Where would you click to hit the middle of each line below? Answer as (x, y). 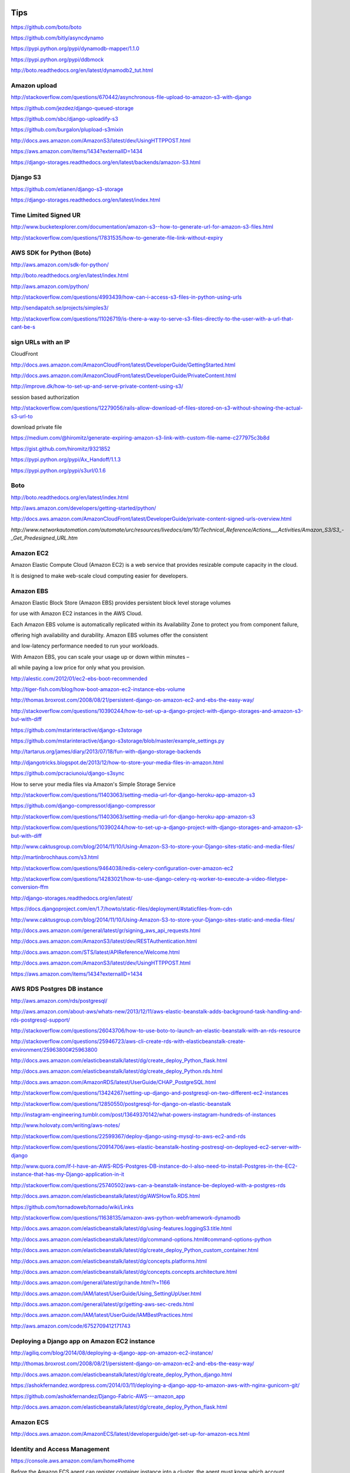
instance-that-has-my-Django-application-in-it (68, 1174)
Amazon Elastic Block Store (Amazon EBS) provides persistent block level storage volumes (121, 602)
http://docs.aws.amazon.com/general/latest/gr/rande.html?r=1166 (91, 1283)
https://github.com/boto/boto (46, 27)
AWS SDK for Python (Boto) (51, 253)
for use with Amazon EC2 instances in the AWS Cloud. (77, 613)
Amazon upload (34, 85)
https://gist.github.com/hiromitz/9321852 (61, 448)
